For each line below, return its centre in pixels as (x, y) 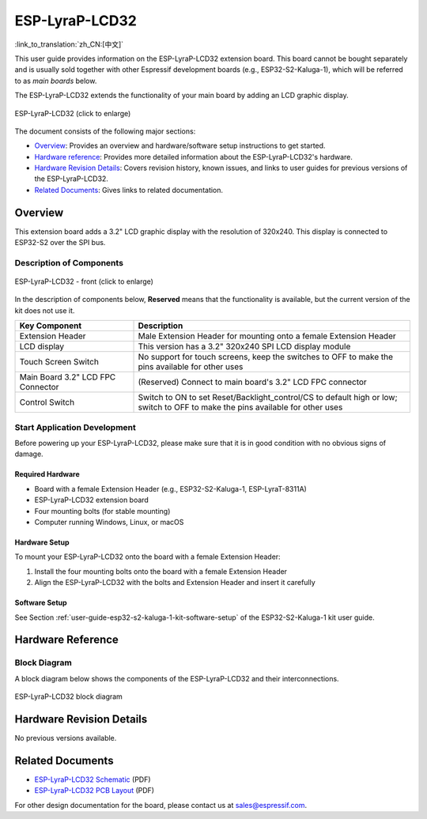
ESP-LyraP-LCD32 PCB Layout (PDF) (94, 791)
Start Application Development (75, 427)
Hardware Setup (42, 542)
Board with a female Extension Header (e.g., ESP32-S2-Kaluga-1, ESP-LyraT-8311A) (171, 489)
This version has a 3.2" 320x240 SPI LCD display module (244, 346)
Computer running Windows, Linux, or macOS (109, 522)
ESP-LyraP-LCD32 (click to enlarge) (73, 113)
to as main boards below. (56, 81)
